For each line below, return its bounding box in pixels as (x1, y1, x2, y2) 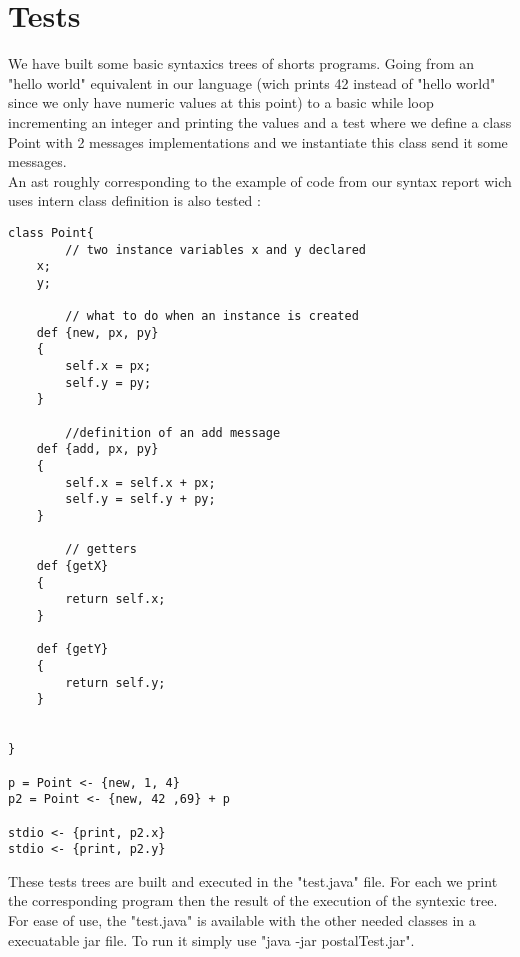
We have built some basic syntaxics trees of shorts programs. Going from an (8, 53, 474, 74)
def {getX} (36, 559, 109, 573)
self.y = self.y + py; (65, 492, 216, 507)
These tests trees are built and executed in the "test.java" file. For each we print (8, 870, 498, 891)
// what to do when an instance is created (65, 309, 359, 324)
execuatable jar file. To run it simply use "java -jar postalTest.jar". (8, 929, 415, 950)
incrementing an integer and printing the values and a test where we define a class (8, 111, 512, 132)
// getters (65, 542, 137, 557)
